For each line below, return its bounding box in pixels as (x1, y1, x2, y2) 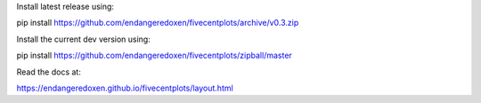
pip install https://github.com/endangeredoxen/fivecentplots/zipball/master (16, 50, 293, 61)
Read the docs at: (16, 67, 82, 77)
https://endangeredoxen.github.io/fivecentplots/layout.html (16, 83, 233, 93)
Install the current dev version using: (16, 34, 151, 44)
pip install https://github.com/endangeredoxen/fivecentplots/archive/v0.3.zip (16, 18, 299, 28)
